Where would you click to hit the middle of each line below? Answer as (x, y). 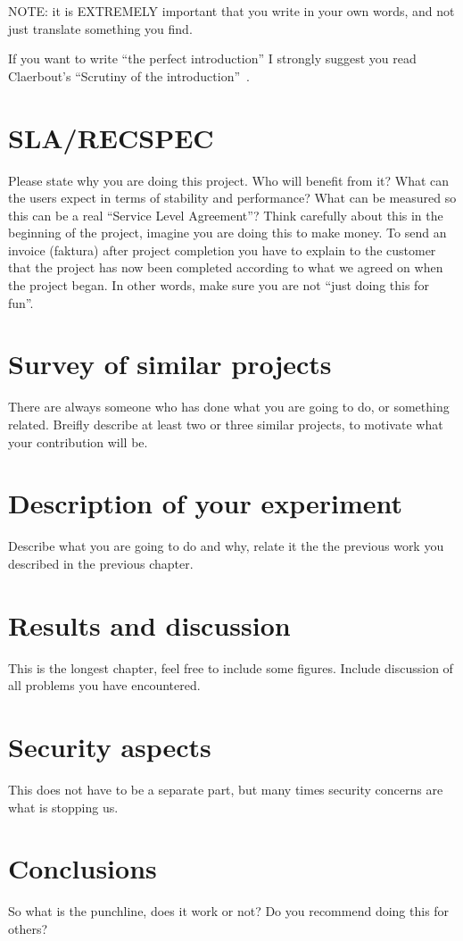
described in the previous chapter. (101, 563)
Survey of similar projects (170, 364)
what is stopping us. (63, 807)
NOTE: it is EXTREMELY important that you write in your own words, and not (231, 11)
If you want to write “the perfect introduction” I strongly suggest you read (212, 58)
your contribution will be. (78, 441)
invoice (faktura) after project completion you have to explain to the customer (222, 250)
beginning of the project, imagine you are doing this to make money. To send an (227, 233)
